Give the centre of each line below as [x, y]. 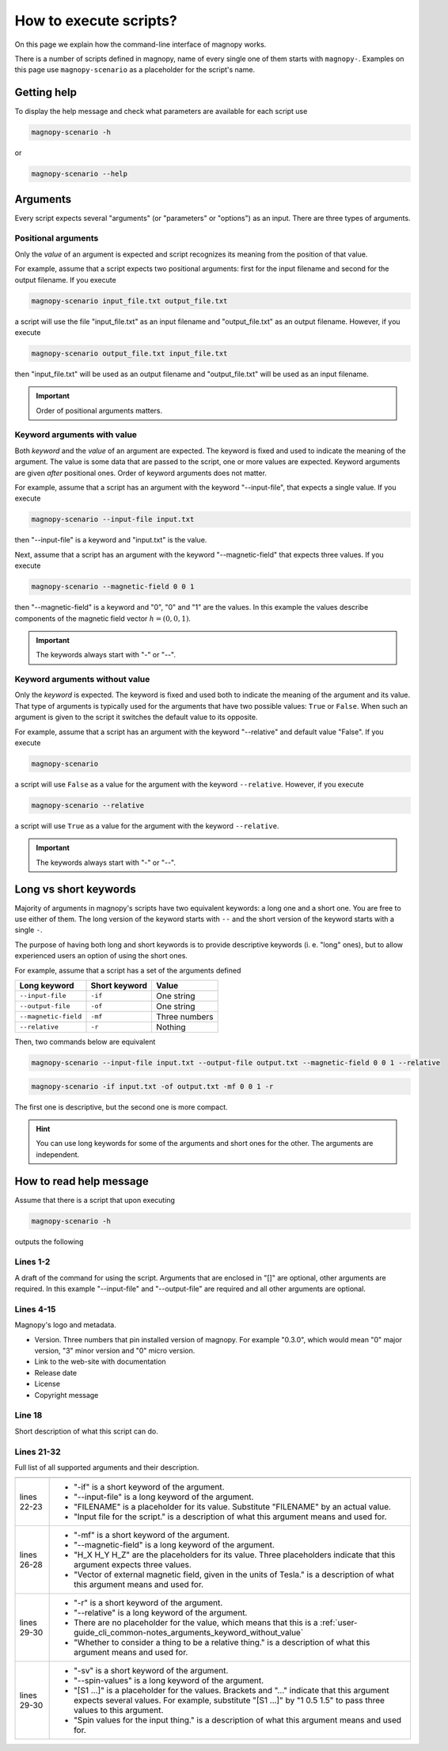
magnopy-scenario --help [80, 174]
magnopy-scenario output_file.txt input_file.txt [129, 353]
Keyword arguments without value [82, 679]
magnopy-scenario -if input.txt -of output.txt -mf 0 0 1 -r [152, 1086]
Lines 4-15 [35, 1309]
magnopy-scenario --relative [88, 805]
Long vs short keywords [75, 889]
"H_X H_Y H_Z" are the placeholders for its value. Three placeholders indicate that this [235, 1555]
